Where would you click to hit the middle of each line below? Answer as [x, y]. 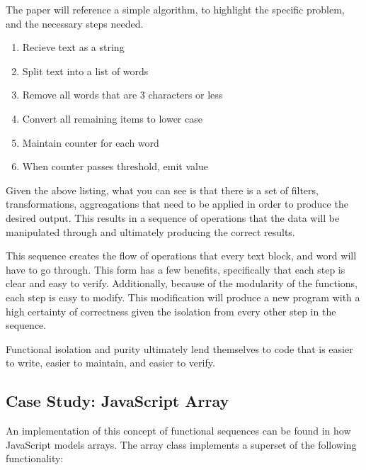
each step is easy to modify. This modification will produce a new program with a [183, 297]
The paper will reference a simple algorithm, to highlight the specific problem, [175, 9]
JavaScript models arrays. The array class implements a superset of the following [181, 444]
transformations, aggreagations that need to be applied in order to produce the [177, 204]
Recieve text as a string [73, 47]
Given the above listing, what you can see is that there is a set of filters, [162, 190]
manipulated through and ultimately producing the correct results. [150, 231]
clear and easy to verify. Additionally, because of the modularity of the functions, [182, 283]
